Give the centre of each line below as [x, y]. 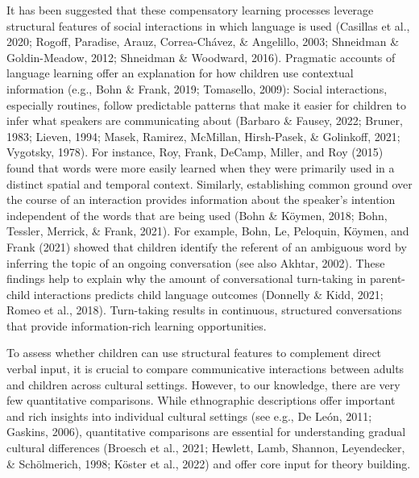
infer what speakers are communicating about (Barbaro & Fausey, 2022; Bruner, [205, 121]
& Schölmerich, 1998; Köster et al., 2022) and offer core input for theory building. [209, 463]
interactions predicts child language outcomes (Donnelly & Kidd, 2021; [208, 294]
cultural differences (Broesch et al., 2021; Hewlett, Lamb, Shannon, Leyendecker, [206, 448]
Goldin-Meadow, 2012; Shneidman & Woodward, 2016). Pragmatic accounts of [201, 57]
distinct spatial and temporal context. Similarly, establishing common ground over [209, 183]
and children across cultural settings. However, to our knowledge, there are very [203, 384]
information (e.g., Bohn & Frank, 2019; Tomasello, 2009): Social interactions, [197, 88]
